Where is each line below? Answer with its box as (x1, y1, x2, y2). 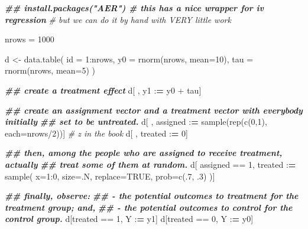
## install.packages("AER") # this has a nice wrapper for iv (5, 2, 264, 14)
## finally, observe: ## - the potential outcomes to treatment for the (5, 190, 299, 202)
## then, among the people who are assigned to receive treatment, (5, 147, 283, 159)
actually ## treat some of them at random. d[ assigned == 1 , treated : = (5, 158, 296, 170)
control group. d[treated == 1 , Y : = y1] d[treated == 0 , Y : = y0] (5, 213, 254, 225)
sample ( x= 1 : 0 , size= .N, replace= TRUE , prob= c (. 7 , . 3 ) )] (5, 170, 215, 182)
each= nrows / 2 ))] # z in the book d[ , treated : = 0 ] (5, 127, 188, 139)
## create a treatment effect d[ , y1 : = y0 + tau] (5, 84, 202, 96)
